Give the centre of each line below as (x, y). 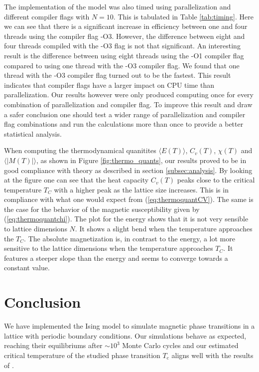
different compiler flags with (47, 16)
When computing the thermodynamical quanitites (80, 150)
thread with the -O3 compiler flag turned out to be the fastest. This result (118, 75)
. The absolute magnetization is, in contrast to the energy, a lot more (129, 238)
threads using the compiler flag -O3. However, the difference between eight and (125, 36)
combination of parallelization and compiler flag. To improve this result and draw (128, 104)
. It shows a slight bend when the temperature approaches (164, 229)
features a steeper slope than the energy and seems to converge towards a (116, 258)
